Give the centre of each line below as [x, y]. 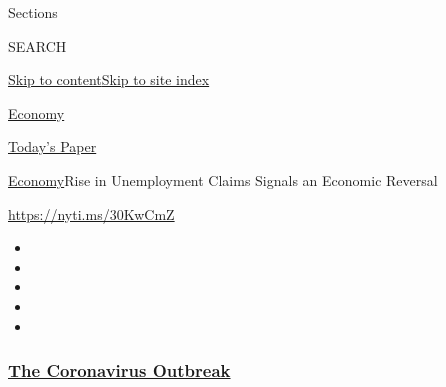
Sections [33, 12]
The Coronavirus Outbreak [119, 370]
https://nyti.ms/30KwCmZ [91, 213]
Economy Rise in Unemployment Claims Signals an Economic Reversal [223, 179]
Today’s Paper [52, 146]
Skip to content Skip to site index [109, 79]
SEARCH [37, 45]
